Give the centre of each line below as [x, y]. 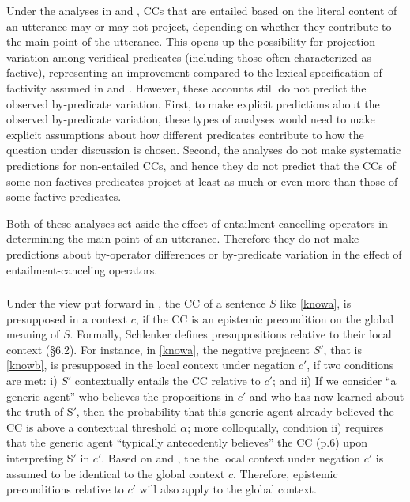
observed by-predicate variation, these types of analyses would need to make [191, 119]
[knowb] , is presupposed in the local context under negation [151, 365]
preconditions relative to [65, 489]
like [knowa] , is [316, 303]
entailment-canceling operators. [82, 269]
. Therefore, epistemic [285, 473]
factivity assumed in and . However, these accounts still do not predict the [186, 87]
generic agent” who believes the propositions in [120, 396]
